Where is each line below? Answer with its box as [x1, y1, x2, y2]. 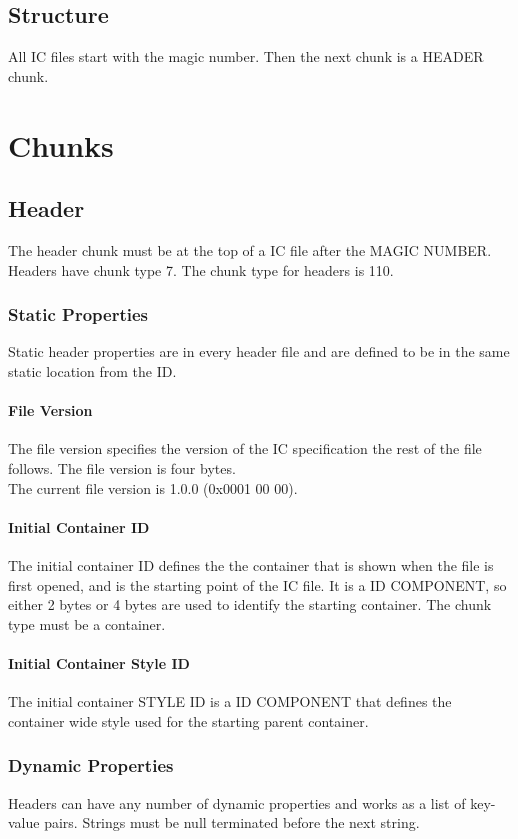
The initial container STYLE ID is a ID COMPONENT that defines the [8, 691, 452, 712]
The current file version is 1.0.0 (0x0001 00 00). [8, 477, 298, 498]
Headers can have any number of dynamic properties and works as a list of [8, 792, 466, 813]
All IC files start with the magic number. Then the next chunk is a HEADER [8, 46, 484, 67]
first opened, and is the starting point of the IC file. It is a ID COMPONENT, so [8, 574, 507, 595]
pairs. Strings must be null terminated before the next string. [44, 812, 420, 833]
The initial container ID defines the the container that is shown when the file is [8, 554, 494, 575]
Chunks [8, 124, 114, 165]
